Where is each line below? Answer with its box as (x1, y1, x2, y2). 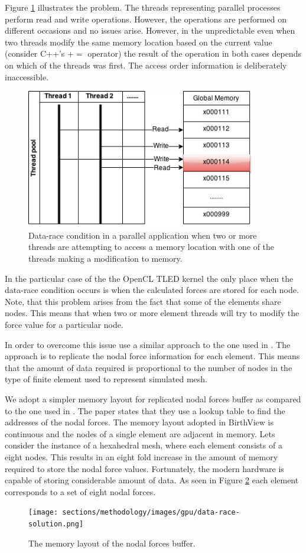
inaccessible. (5, 70, 49, 83)
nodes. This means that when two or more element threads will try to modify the (5, 307, 300, 319)
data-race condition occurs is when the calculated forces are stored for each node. (5, 284, 299, 296)
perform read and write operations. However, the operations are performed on (5, 12, 287, 25)
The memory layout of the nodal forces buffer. (28, 536, 196, 549)
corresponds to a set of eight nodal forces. (5, 485, 156, 497)
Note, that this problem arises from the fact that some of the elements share (5, 295, 281, 307)
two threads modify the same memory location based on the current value (5, 35, 272, 48)
